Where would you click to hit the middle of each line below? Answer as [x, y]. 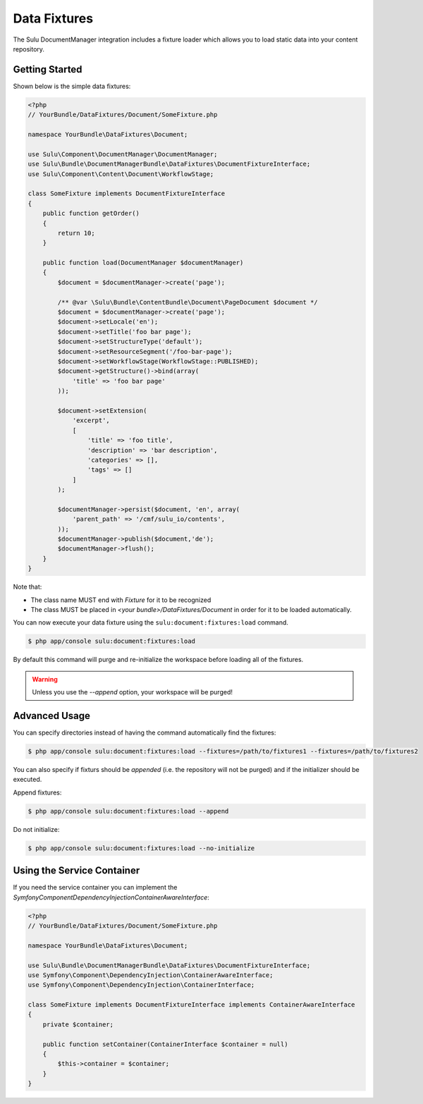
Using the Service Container [76, 871]
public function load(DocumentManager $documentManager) [143, 263]
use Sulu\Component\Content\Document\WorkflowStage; [121, 174]
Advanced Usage [52, 716]
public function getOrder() [91, 214]
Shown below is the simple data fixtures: [72, 86]
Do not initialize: [36, 829]
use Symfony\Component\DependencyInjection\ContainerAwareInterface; [151, 975]
